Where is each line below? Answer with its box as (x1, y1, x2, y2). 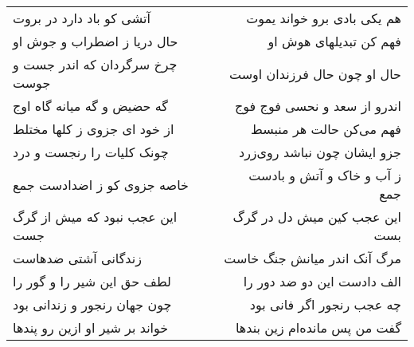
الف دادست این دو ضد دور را (243, 272, 401, 290)
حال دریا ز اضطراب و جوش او (13, 32, 178, 50)
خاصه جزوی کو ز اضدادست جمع (13, 175, 189, 194)
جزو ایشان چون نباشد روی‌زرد (239, 143, 401, 161)
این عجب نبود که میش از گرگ (13, 207, 178, 226)
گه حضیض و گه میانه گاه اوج (13, 97, 168, 115)
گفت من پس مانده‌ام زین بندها (235, 318, 401, 337)
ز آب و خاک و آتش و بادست (248, 166, 401, 184)
